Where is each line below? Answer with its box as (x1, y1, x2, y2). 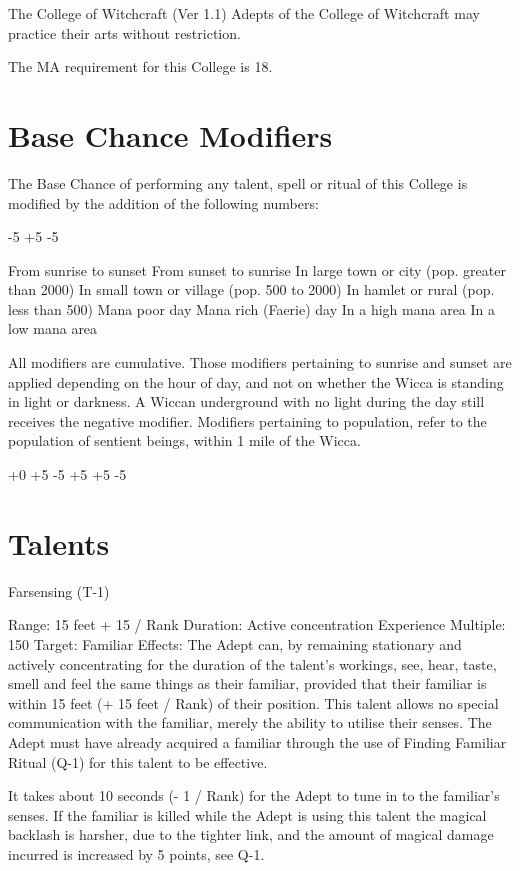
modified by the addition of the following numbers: (8, 192, 319, 213)
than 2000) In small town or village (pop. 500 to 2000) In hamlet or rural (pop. (8, 279, 495, 300)
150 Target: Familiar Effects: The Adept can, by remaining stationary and (8, 633, 462, 654)
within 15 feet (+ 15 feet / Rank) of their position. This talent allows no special (8, 692, 499, 713)
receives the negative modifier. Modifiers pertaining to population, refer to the (8, 410, 487, 431)
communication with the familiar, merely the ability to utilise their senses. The (8, 712, 492, 733)
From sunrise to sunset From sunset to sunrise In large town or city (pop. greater (8, 259, 506, 280)
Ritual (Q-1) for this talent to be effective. (8, 751, 268, 772)
